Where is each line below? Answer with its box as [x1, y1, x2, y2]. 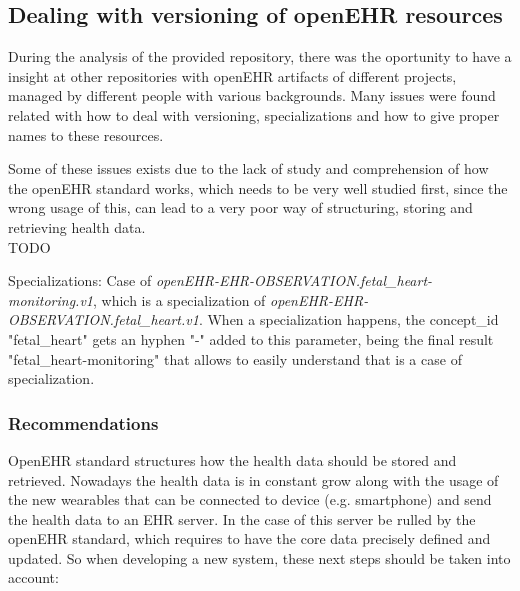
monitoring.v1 [8, 289, 93, 310]
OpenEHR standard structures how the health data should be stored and [8, 449, 457, 470]
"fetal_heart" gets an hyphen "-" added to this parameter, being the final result [8, 328, 494, 349]
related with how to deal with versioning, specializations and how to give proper [8, 104, 500, 125]
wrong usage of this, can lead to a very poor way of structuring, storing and [8, 197, 473, 218]
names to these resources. [8, 124, 164, 145]
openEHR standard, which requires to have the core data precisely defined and [8, 528, 491, 549]
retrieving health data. [8, 216, 146, 237]
